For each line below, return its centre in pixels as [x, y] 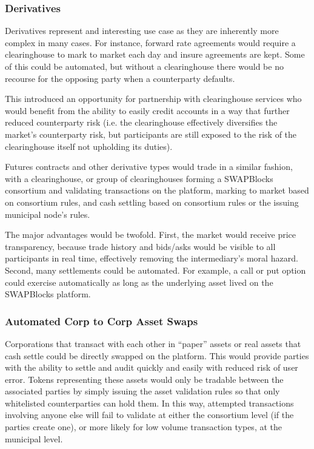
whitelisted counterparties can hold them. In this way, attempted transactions [149, 403]
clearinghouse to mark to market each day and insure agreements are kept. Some [155, 54]
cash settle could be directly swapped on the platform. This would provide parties [157, 355]
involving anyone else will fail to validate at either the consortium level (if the [149, 415]
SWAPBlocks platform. [48, 294]
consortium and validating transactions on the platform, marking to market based [157, 190]
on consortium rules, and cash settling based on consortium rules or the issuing [152, 202]
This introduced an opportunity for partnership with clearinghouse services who [153, 99]
